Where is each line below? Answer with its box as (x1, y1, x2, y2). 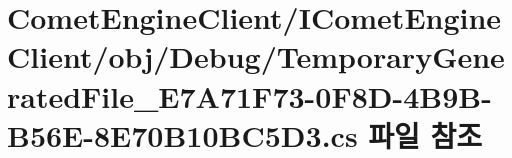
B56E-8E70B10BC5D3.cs (7, 114, 358, 155)
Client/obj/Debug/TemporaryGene (7, 36, 505, 77)
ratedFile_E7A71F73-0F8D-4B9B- (7, 75, 492, 116)
